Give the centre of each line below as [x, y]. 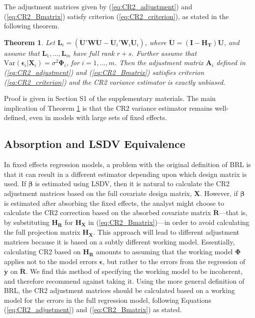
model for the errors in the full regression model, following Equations [108, 300]
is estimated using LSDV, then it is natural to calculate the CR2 [132, 183]
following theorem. [32, 26]
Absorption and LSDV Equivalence [95, 144]
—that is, [233, 212]
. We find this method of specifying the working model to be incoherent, [134, 271]
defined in [231, 62]
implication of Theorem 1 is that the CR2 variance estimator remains [108, 108]
